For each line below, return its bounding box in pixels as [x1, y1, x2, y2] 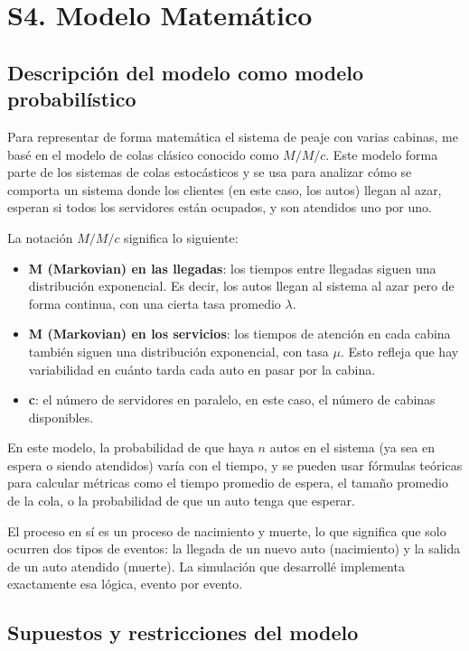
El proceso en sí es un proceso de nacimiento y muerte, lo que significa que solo [7, 521, 446, 540]
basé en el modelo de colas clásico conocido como [7, 144, 279, 163]
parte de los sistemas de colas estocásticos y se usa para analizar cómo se [7, 163, 412, 181]
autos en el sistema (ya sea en [269, 438, 435, 457]
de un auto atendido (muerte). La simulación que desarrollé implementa [7, 556, 405, 575]
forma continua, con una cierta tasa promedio [28, 293, 281, 312]
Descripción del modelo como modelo [7, 58, 364, 86]
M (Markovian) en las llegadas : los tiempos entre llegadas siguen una [28, 258, 436, 277]
